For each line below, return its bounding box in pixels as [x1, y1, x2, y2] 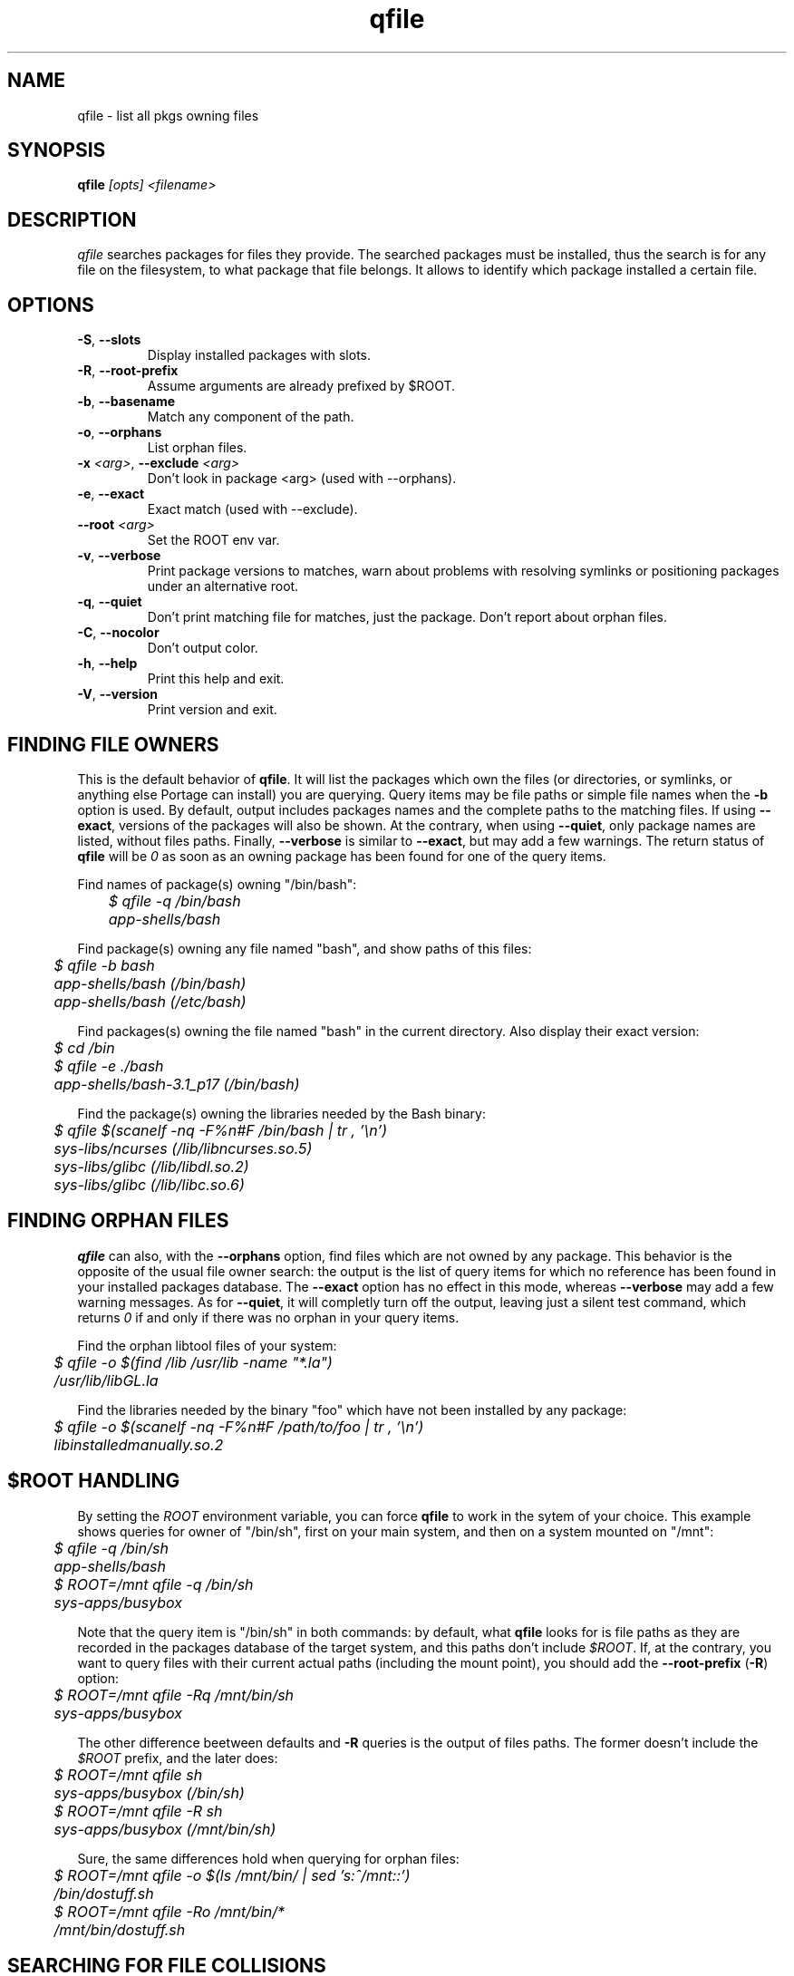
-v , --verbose [77, 547, 161, 564]
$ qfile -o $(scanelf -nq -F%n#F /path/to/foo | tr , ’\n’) [53, 1417, 424, 1436]
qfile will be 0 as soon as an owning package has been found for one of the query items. [77, 848, 606, 864]
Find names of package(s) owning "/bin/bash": [77, 876, 357, 892]
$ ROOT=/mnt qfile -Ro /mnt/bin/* [53, 1902, 285, 1921]
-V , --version [77, 686, 158, 702]
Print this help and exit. [147, 671, 285, 687]
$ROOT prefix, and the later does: [77, 1749, 278, 1766]
